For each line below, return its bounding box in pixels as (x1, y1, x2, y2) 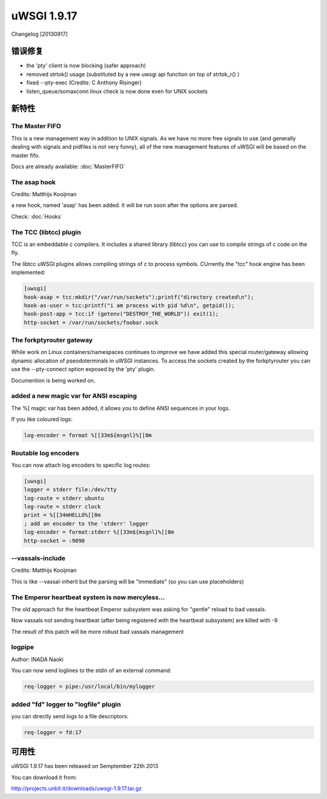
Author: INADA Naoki (11, 656, 64, 663)
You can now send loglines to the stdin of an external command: (11, 667, 172, 674)
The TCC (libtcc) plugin (11, 228, 81, 236)
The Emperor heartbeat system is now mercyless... (11, 593, 165, 601)
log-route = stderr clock (24, 503, 101, 510)
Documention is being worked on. (11, 376, 96, 384)
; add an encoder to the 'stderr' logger (24, 520, 149, 527)
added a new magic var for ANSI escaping (11, 392, 137, 400)
